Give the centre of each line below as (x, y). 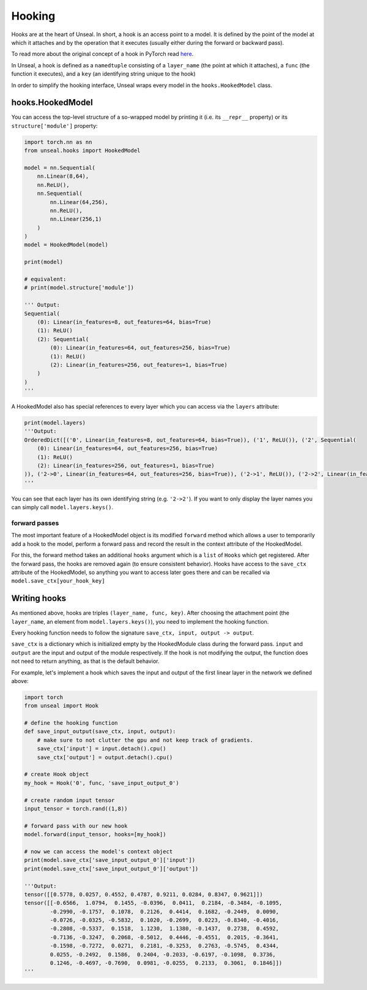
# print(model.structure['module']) (79, 288)
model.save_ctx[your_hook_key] (58, 581)
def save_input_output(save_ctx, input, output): (100, 731)
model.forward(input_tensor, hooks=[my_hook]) (95, 834)
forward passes (35, 523)
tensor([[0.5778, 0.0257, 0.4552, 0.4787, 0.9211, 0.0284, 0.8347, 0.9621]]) (143, 894)
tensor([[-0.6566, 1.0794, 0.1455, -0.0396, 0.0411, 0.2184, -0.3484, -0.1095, (153, 903)
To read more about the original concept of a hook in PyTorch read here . (102, 54)
